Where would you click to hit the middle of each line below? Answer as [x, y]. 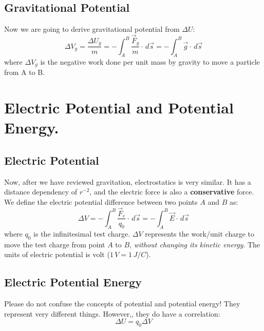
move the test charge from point [55, 244]
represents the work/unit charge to [200, 233]
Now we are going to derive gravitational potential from [92, 29]
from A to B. [25, 72]
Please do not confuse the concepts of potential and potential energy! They [122, 303]
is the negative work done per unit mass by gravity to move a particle [150, 61]
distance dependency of [41, 192]
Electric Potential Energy [73, 282]
